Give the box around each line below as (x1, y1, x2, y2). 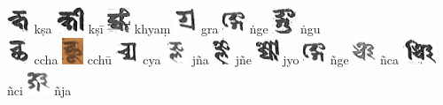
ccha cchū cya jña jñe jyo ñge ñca (34, 50, 400, 69)
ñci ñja (7, 80, 72, 99)
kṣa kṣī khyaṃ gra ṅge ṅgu (34, 19, 321, 38)
